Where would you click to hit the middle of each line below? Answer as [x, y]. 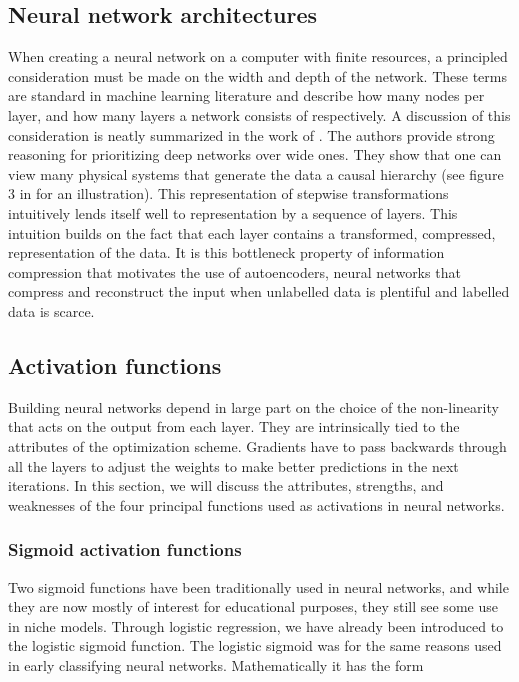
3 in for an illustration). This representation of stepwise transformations [228, 193]
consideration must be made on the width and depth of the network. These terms [257, 75]
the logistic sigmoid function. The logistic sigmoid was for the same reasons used [255, 645]
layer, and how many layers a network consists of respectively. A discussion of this [259, 114]
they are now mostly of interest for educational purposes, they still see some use [253, 606]
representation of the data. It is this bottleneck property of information [226, 252]
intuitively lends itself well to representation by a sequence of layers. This [233, 212]
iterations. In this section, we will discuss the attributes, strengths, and [226, 485]
